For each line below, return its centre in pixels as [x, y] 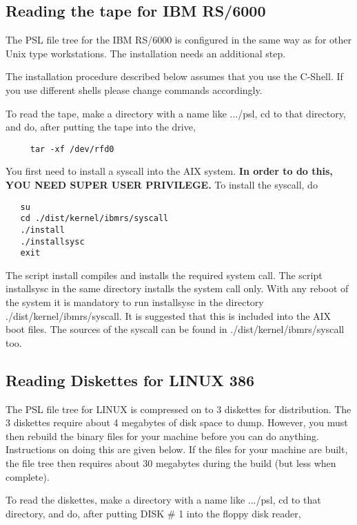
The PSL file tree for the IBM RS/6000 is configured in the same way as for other [179, 40]
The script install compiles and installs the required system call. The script [164, 275]
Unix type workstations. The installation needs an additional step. [146, 53]
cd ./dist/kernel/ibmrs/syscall [94, 219]
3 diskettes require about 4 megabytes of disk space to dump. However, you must [177, 422]
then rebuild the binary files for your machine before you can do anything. [162, 436]
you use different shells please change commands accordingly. [134, 89]
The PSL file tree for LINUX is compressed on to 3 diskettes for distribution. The [178, 409]
